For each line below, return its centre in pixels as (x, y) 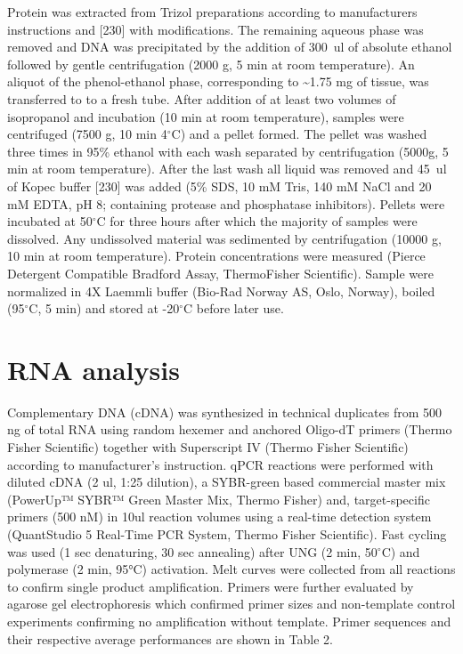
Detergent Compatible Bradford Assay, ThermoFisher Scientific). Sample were (220, 273)
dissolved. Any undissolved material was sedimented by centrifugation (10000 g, (224, 238)
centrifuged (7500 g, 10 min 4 (87, 134)
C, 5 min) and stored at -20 (104, 308)
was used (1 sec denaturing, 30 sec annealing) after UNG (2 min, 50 (192, 551)
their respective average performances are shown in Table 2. (170, 638)
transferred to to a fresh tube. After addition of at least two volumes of (202, 98)
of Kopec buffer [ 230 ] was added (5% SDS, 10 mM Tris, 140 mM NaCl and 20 (219, 186)
